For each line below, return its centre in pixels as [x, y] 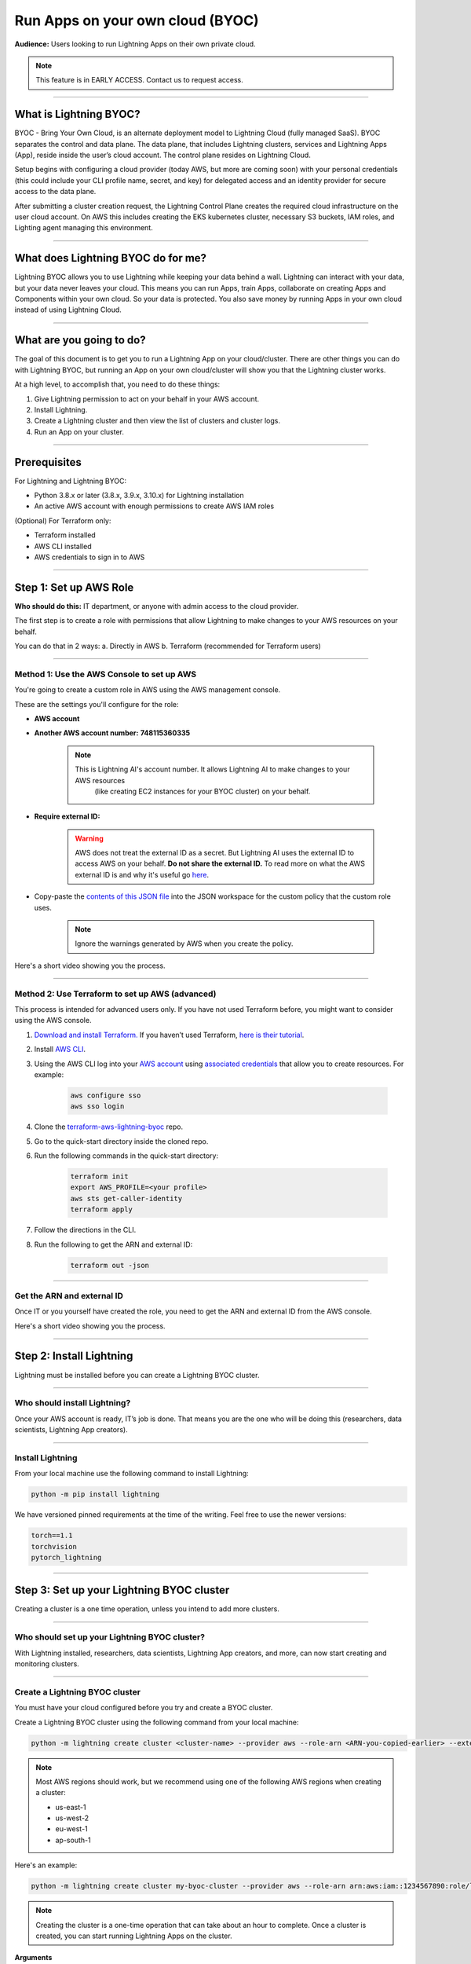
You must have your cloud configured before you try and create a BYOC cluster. [144, 1708]
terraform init [99, 1177]
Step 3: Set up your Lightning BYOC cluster [122, 1590]
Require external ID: [67, 816]
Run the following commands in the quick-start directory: [126, 1156]
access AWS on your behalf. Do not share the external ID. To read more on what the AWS [220, 863]
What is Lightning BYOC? [77, 114]
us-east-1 [71, 1807]
